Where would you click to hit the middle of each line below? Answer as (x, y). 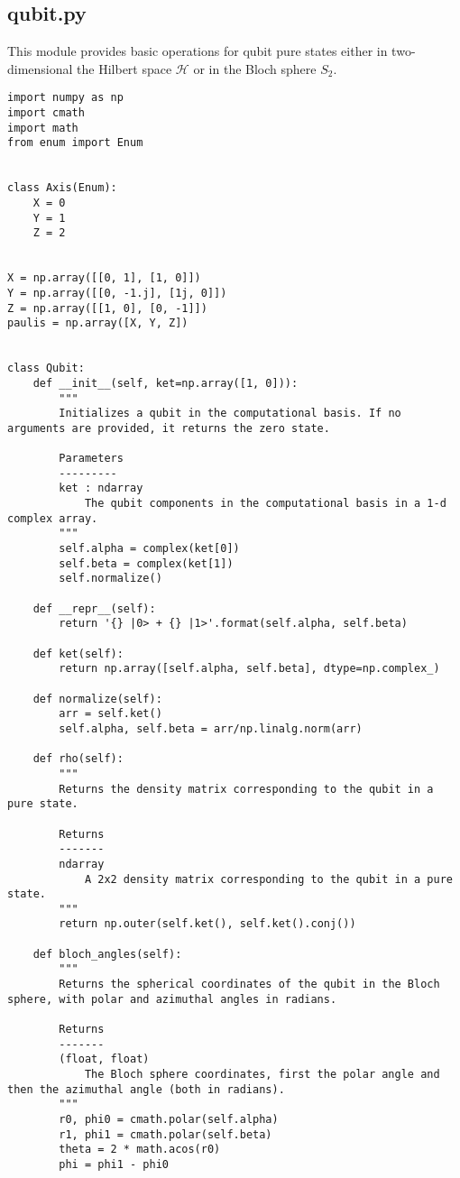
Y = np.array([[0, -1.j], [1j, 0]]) (117, 293)
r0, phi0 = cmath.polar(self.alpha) (169, 1120)
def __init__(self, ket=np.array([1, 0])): (166, 383)
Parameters (91, 459)
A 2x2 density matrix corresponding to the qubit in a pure (268, 879)
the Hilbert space (124, 68)
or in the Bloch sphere (255, 68)
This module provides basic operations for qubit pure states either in (198, 51)
